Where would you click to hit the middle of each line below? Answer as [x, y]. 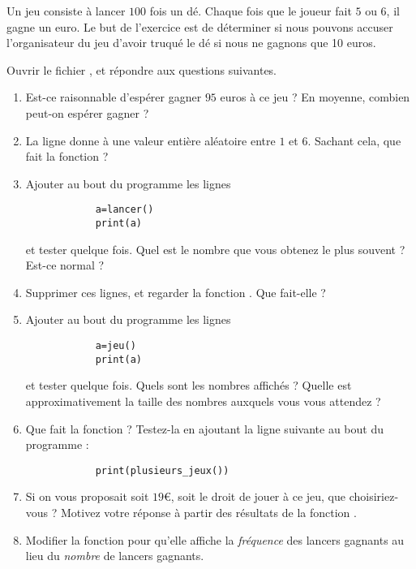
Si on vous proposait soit [87, 496]
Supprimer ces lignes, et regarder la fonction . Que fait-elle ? [176, 292]
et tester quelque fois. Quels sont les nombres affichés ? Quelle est [189, 385]
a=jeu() [116, 346]
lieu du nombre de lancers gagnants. [115, 556]
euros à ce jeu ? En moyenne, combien [315, 97]
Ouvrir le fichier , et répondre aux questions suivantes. [142, 69]
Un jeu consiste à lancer [66, 11]
